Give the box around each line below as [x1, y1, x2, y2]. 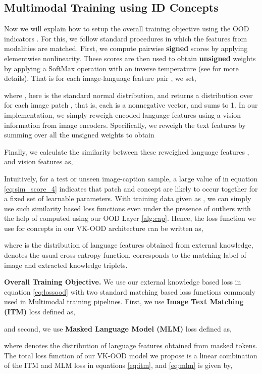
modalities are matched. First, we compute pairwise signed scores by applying [4, 43, 248, 54]
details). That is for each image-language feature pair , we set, [4, 73, 196, 83]
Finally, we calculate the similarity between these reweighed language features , [4, 146, 249, 157]
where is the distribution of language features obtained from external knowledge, [4, 240, 253, 250]
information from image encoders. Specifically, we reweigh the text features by [4, 119, 246, 130]
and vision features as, [4, 156, 73, 167]
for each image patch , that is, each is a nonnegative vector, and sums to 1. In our [4, 100, 258, 110]
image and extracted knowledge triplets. [4, 259, 128, 270]
